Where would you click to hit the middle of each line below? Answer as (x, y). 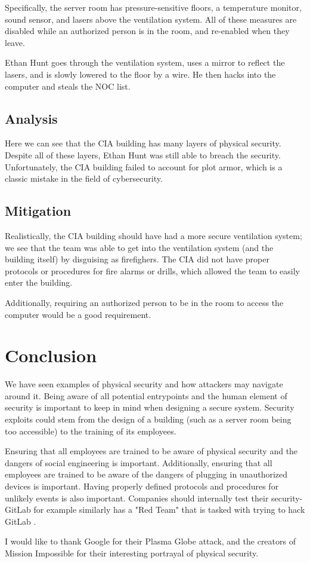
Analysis (31, 118)
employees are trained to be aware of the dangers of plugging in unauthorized (146, 474)
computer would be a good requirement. (78, 314)
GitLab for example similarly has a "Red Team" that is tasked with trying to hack (155, 510)
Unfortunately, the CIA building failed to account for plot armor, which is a (144, 166)
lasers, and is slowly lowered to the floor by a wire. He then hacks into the (140, 74)
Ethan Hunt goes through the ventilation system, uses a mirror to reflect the (145, 62)
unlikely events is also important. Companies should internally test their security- (154, 498)
